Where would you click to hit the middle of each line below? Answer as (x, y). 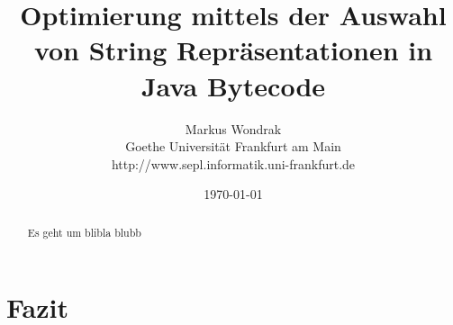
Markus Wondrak (233, 128)
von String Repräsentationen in (233, 50)
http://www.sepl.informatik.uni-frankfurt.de (233, 163)
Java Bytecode (233, 85)
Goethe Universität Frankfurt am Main (233, 146)
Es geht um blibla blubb (84, 232)
